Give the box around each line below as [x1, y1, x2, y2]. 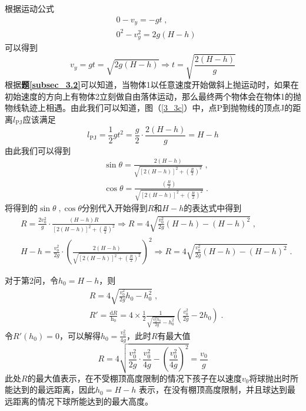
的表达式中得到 [184, 202, 242, 214]
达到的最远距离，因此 [12, 383, 95, 396]
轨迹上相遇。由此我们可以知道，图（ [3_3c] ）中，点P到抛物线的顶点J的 [21, 101, 293, 114]
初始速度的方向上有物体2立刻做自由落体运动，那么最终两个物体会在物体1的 [5, 90, 293, 102]
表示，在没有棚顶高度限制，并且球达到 [138, 383, 287, 396]
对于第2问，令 [5, 274, 58, 287]
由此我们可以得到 [5, 144, 71, 156]
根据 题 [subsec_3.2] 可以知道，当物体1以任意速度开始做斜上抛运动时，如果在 [5, 78, 299, 91]
